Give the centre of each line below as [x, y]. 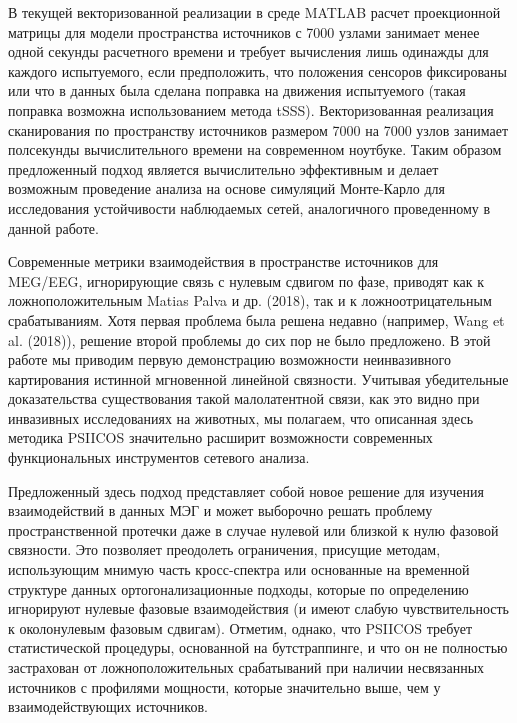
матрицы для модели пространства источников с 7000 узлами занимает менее [244, 31]
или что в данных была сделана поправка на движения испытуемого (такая [237, 90]
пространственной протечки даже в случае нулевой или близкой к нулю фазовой [253, 529]
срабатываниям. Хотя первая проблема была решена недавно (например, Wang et [256, 319]
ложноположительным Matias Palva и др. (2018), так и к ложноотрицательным [250, 300]
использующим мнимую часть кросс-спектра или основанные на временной [239, 569]
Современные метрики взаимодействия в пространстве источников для [223, 261]
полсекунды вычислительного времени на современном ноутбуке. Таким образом [255, 149]
